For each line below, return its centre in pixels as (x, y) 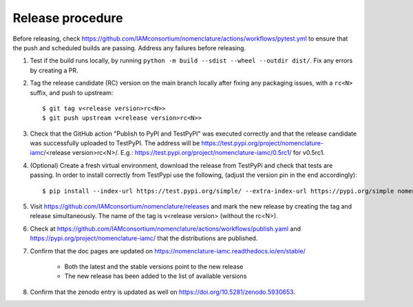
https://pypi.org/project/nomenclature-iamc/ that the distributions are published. (144, 238)
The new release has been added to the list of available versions (156, 276)
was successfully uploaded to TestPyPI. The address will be (115, 143)
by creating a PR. (54, 70)
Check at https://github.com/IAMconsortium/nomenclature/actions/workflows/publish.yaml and (166, 229)
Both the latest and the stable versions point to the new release (154, 266)
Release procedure (68, 18)
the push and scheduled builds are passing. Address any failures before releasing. (129, 47)
